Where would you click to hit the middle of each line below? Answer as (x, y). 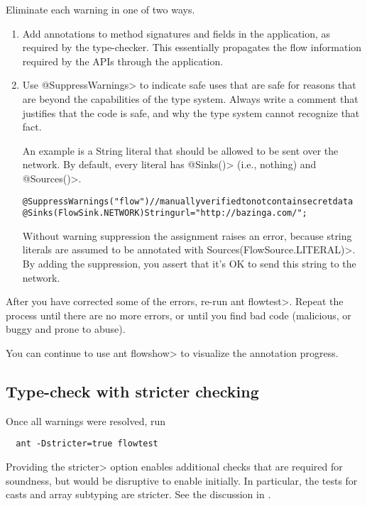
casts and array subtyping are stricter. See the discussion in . (138, 494)
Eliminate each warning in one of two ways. (100, 9)
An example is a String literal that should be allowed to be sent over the (180, 150)
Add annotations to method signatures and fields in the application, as (176, 33)
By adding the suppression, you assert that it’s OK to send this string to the (189, 264)
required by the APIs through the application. (123, 61)
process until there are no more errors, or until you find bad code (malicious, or (179, 315)
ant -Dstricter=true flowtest (87, 444)
